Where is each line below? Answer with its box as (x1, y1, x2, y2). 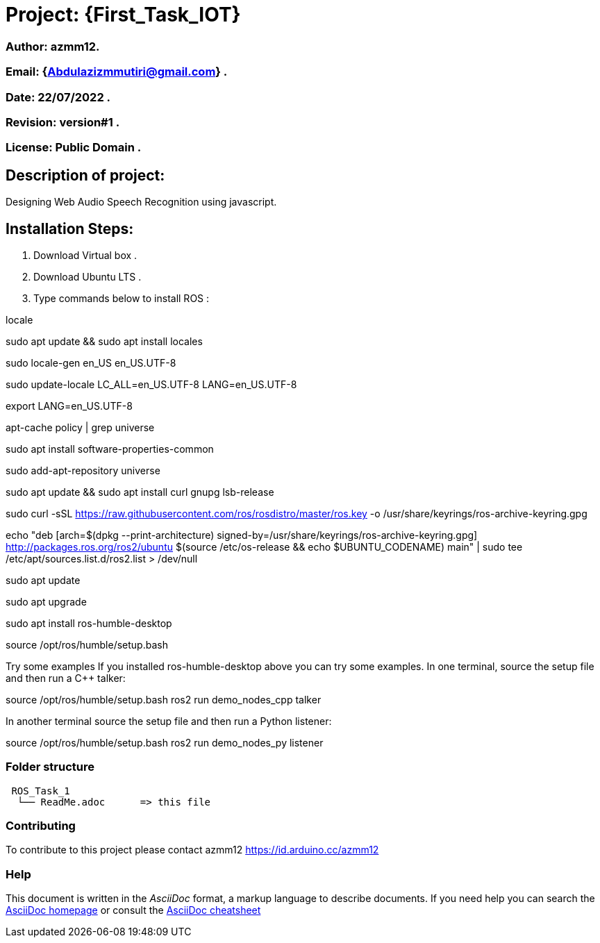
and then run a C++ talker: (6, 671, 126, 684)
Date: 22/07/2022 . (6, 90, 111, 104)
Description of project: (6, 166, 165, 184)
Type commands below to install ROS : (33, 292, 210, 304)
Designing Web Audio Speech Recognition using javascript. (6, 196, 277, 208)
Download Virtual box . (33, 249, 137, 261)
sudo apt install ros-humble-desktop (6, 617, 172, 629)
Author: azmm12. (6, 39, 100, 53)
